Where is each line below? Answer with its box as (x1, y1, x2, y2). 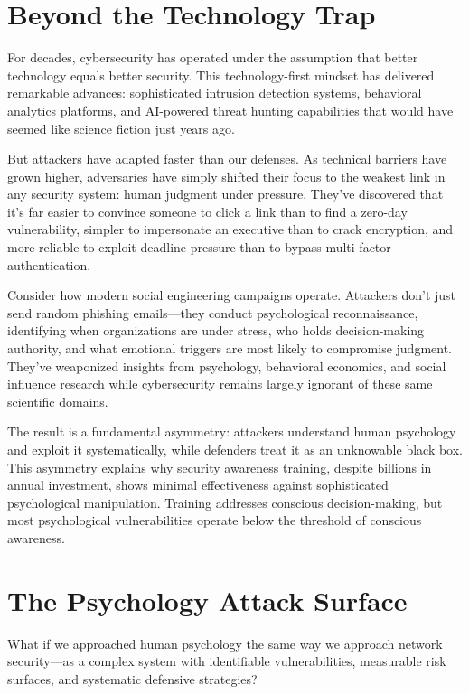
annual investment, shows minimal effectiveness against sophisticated (7, 475, 389, 494)
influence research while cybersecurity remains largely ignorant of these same (7, 374, 433, 393)
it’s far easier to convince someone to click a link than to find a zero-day (7, 202, 408, 220)
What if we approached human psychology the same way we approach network (7, 633, 443, 652)
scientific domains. (7, 391, 108, 410)
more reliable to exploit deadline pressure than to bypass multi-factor (7, 238, 391, 257)
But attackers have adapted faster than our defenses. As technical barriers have (7, 149, 447, 168)
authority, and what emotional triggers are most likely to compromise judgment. (7, 339, 452, 358)
